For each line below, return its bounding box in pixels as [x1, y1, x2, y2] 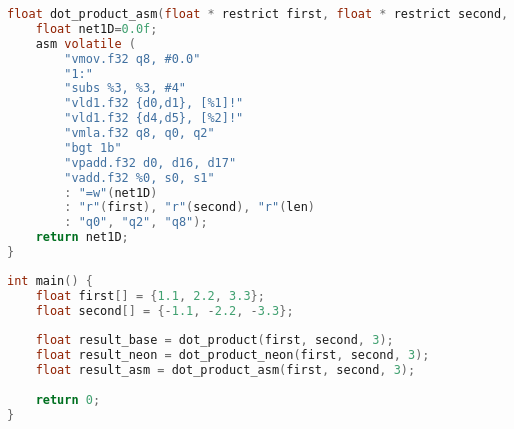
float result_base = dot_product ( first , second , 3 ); [35, 333, 394, 348]
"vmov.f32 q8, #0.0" [64, 51, 201, 66]
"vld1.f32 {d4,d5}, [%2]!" [64, 111, 244, 126]
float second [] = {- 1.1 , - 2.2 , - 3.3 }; [35, 303, 294, 318]
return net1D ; [35, 230, 129, 245]
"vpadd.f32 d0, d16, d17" [64, 155, 237, 170]
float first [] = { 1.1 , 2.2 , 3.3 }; [35, 288, 265, 303]
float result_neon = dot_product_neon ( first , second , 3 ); [35, 348, 430, 363]
